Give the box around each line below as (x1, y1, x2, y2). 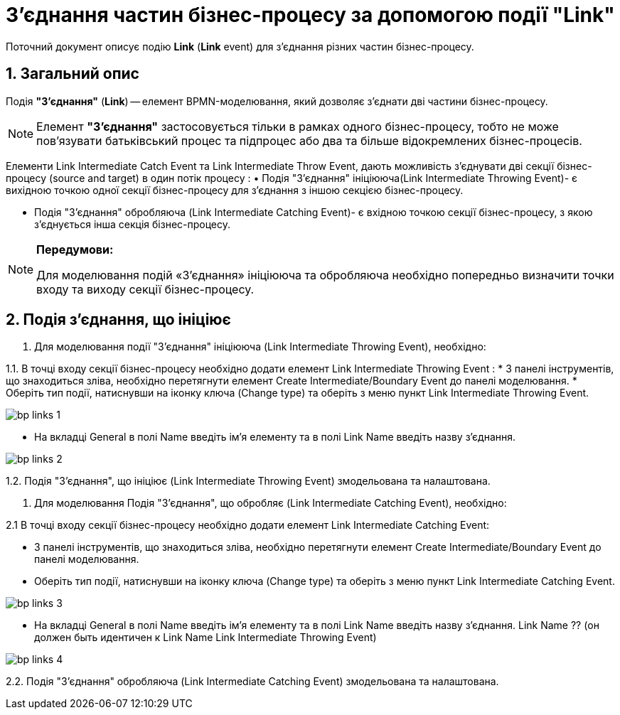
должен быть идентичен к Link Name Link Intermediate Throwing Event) (34, 631, 377, 644)
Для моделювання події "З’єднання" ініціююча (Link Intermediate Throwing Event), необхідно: (34, 340, 486, 353)
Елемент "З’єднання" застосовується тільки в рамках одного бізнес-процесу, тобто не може (36, 119, 559, 134)
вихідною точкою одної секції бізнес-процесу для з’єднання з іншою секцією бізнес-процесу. (6, 183, 464, 196)
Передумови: (36, 242, 114, 257)
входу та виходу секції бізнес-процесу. (36, 281, 255, 296)
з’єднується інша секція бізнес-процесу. (34, 217, 231, 230)
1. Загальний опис (6, 65, 139, 83)
